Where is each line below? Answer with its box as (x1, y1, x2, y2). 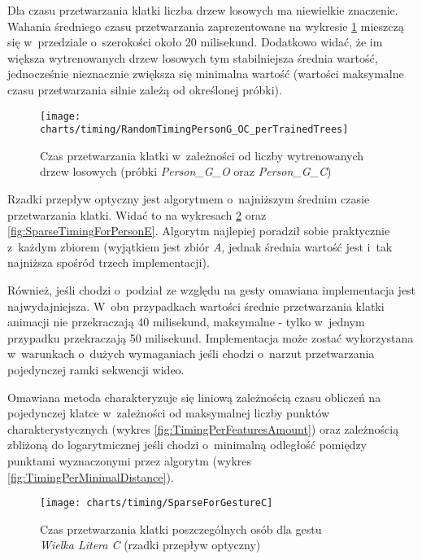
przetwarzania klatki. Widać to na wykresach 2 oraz (7, 206, 267, 223)
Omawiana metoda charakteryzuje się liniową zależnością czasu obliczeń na (7, 388, 381, 405)
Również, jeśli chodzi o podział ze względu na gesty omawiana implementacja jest (7, 282, 416, 299)
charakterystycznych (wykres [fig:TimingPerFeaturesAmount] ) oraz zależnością (7, 420, 399, 437)
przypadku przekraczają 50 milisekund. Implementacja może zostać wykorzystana (7, 329, 414, 346)
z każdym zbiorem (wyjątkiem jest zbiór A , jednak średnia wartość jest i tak (7, 238, 393, 255)
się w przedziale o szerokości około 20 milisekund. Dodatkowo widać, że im (7, 33, 383, 50)
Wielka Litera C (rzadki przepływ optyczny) (40, 536, 261, 553)
